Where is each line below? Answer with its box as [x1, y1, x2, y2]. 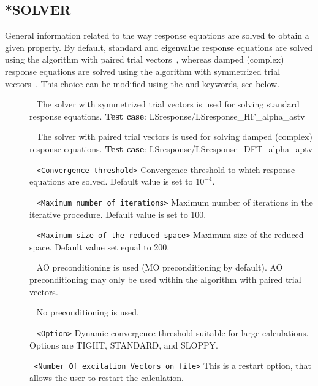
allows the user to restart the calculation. [29, 371, 184, 384]
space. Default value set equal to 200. [29, 240, 170, 253]
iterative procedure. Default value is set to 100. [29, 207, 206, 220]
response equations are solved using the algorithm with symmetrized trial [5, 64, 281, 77]
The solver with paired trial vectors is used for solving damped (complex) [36, 130, 312, 143]
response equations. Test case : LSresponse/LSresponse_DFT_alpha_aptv [29, 142, 313, 155]
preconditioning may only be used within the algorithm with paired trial [29, 273, 301, 286]
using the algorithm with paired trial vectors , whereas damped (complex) [5, 53, 284, 66]
